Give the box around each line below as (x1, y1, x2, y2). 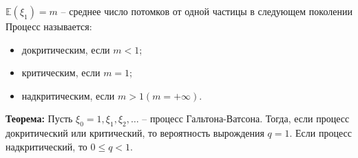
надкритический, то (6, 139, 87, 153)
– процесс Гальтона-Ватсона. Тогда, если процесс (142, 111, 350, 126)
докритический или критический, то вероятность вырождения (6, 126, 264, 140)
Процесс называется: (6, 19, 92, 33)
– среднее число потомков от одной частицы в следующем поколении (61, 8, 352, 17)
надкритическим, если (21, 88, 115, 102)
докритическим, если (21, 42, 110, 56)
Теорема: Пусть (6, 111, 73, 126)
